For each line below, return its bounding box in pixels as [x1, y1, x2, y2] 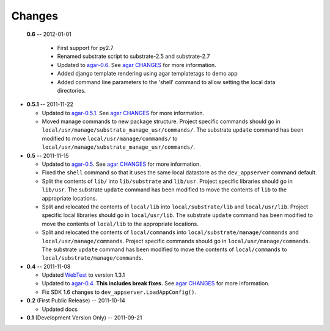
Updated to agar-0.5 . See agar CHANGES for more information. [42, 160, 201, 168]
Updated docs [42, 305, 78, 313]
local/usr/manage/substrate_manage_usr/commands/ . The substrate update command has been [42, 126, 304, 133]
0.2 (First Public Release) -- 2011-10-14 [26, 297, 125, 304]
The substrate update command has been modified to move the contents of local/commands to [42, 246, 287, 253]
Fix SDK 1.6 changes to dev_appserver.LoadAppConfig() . [42, 288, 197, 296]
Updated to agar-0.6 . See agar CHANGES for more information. [57, 61, 216, 68]
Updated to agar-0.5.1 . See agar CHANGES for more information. [42, 109, 205, 116]
